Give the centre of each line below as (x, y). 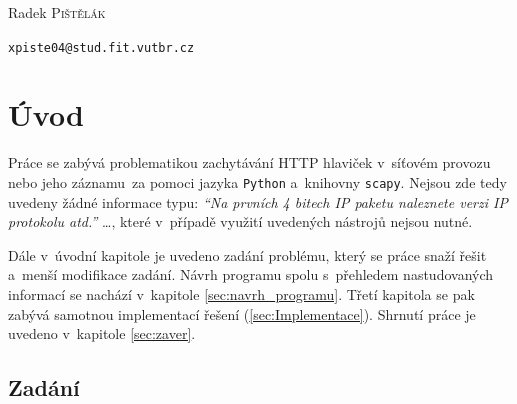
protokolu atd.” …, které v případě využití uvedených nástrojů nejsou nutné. (240, 221)
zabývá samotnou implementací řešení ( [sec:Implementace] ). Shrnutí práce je (242, 313)
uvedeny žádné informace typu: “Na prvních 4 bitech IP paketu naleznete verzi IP (258, 201)
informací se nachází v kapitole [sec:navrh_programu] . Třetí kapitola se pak (241, 294)
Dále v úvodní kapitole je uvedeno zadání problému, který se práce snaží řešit (247, 254)
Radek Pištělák (57, 12)
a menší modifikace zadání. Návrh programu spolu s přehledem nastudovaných (251, 274)
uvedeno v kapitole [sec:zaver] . (102, 333)
